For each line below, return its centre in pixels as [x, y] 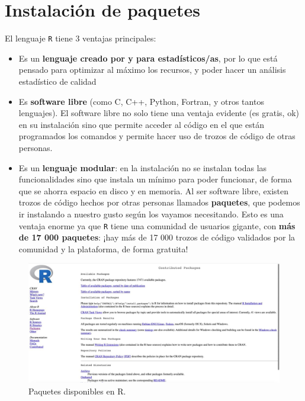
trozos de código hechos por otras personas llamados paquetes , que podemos [159, 202]
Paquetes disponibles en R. [77, 391]
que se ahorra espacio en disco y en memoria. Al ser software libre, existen [154, 190]
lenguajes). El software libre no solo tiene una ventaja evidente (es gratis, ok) [159, 113]
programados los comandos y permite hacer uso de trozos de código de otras [157, 136]
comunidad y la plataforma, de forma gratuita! [103, 248]
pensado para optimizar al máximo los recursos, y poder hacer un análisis [152, 70]
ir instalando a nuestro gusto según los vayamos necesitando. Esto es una [151, 214]
